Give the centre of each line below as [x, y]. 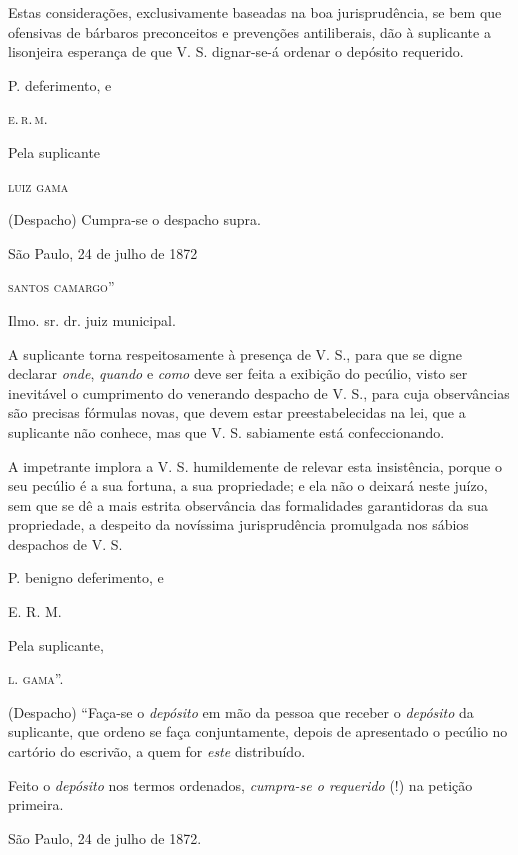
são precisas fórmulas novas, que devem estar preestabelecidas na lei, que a [237, 412]
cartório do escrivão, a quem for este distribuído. [157, 751]
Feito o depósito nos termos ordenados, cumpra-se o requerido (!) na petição [240, 784]
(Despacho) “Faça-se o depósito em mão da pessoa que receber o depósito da [241, 711]
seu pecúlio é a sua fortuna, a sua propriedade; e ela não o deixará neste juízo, [248, 485]
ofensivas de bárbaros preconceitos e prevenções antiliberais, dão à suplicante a [249, 31]
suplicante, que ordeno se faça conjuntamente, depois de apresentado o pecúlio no [258, 731]
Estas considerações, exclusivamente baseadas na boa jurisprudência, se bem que [255, 12]
